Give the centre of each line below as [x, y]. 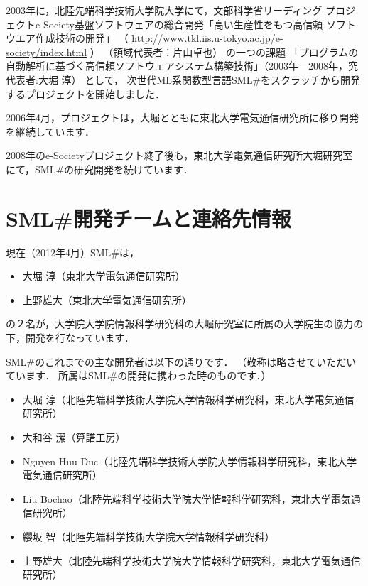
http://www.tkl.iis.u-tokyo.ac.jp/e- [207, 38]
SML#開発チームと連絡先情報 [148, 218]
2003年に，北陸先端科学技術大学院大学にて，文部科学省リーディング [164, 10]
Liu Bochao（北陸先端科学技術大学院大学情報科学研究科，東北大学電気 [186, 498]
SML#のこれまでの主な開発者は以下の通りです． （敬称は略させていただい [181, 361]
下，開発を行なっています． [70, 338]
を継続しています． [50, 131]
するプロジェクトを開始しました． [85, 93]
